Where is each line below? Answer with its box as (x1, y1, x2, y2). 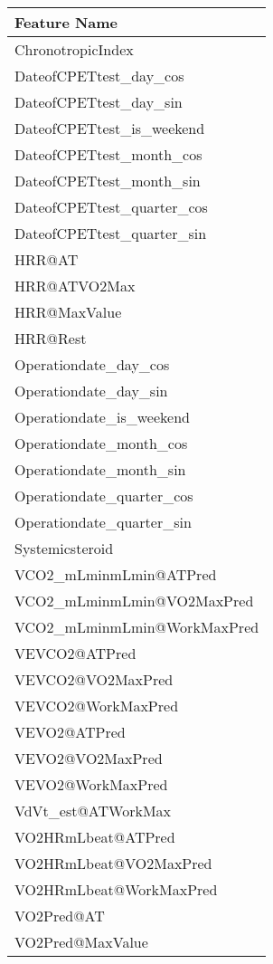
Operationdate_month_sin (14, 459, 186, 480)
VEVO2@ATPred (14, 721, 126, 742)
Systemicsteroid (14, 538, 114, 558)
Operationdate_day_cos (14, 354, 170, 375)
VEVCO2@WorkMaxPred (14, 695, 179, 716)
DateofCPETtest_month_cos (14, 144, 202, 165)
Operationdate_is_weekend (14, 406, 190, 427)
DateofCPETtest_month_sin (14, 170, 201, 191)
